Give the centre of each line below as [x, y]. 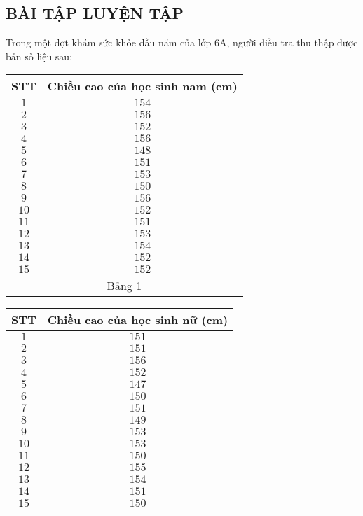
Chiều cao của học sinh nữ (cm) [138, 320]
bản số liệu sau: [39, 56]
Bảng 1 [124, 286]
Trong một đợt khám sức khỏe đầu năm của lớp [109, 42]
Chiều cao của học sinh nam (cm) [142, 86]
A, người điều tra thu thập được [289, 42]
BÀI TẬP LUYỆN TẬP [95, 13]
